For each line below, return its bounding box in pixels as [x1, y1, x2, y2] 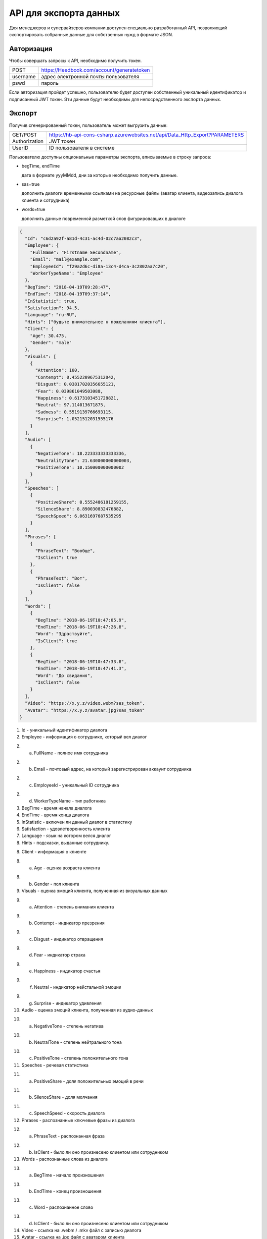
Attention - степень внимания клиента [34, 903, 114, 909]
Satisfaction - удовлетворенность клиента [21, 826, 110, 832]
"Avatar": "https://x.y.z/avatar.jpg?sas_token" [25, 707, 145, 713]
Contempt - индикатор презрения [34, 920, 105, 926]
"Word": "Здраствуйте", [35, 631, 93, 637]
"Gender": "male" [30, 339, 72, 345]
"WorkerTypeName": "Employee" [30, 270, 103, 276]
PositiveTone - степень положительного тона [34, 1055, 129, 1061]
